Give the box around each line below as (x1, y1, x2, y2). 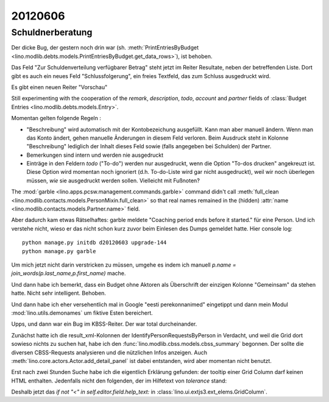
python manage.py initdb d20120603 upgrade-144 (22, 239, 167, 246)
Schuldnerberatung (11, 27, 93, 38)
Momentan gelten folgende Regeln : (11, 115, 102, 122)
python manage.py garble (22, 248, 96, 254)
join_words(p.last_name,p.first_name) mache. (11, 270, 126, 277)
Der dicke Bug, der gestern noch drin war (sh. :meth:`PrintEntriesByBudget (11, 44, 199, 51)
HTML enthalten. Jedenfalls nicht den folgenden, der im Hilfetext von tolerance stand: (11, 377, 227, 384)
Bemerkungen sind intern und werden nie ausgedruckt (26, 151, 164, 159)
